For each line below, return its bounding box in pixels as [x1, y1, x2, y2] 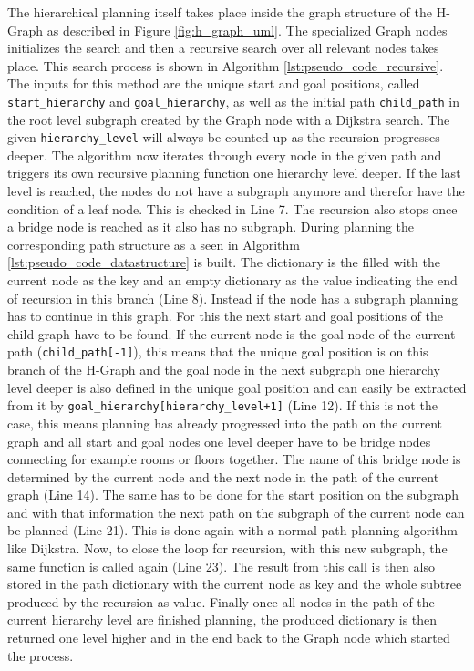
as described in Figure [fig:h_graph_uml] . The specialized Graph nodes [46, 20, 448, 39]
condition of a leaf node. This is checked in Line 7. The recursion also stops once [7, 199, 458, 218]
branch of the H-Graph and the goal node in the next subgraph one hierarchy [7, 360, 440, 379]
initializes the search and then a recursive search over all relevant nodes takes [7, 38, 439, 57]
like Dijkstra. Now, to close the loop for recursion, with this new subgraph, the [7, 539, 448, 558]
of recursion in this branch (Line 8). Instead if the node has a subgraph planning [7, 288, 459, 307]
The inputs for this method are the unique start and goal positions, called [7, 74, 420, 93]
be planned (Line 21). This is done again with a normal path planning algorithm [7, 521, 458, 540]
